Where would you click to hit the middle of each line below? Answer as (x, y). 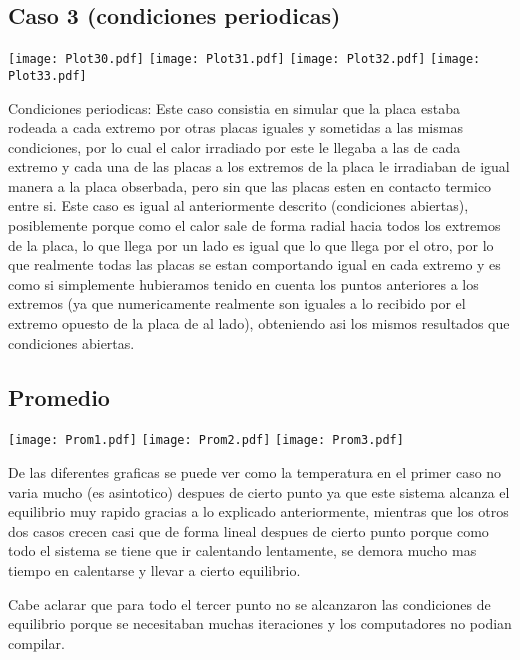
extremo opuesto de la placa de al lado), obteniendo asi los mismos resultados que (259, 323)
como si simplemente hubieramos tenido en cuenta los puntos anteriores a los (243, 283)
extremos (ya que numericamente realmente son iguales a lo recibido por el (237, 303)
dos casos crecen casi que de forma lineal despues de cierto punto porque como (248, 530)
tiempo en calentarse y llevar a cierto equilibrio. (154, 570)
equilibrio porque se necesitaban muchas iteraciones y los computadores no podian (260, 623)
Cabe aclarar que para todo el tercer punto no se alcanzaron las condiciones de (249, 603)
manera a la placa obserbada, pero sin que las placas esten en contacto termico (250, 185)
